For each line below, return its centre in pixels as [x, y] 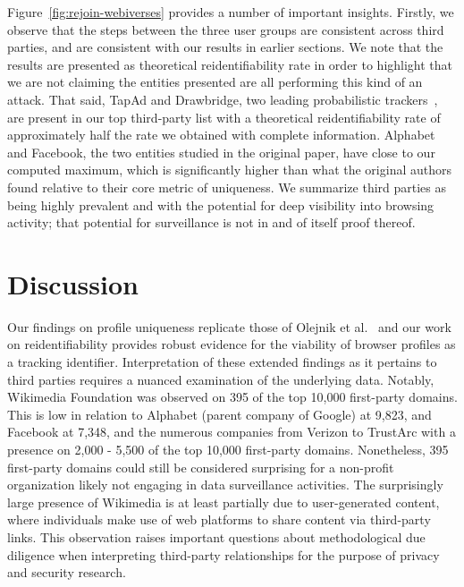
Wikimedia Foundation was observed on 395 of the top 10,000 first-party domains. [232, 397]
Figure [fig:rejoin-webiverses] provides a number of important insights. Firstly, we [231, 12]
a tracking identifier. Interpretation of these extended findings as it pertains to [222, 362]
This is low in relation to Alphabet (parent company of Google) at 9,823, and [219, 414]
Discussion [73, 283]
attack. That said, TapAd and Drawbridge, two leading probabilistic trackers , [223, 99]
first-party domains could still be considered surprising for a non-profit [201, 467]
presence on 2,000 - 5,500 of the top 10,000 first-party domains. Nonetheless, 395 [228, 449]
